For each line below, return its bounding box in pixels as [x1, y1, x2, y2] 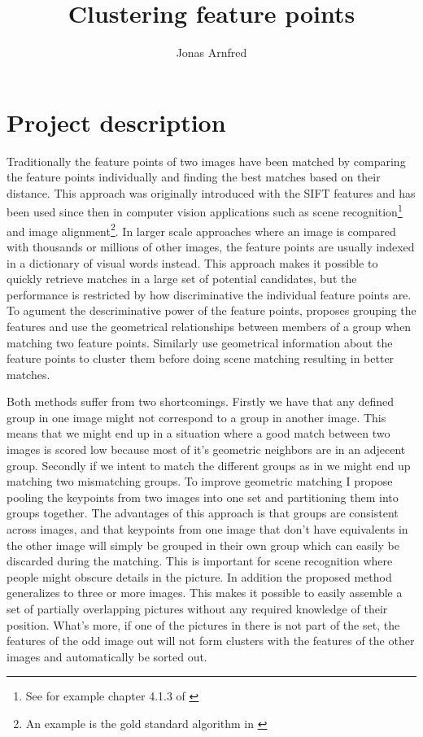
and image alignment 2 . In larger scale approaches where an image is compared [7, 220, 396, 239]
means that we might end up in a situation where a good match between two [7, 425, 390, 442]
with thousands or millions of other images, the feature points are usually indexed [7, 238, 415, 255]
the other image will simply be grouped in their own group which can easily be [7, 536, 399, 553]
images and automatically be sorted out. [7, 648, 207, 665]
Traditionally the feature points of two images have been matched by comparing [7, 152, 406, 169]
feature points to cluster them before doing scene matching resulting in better [7, 350, 395, 367]
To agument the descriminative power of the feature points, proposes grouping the [7, 302, 416, 319]
